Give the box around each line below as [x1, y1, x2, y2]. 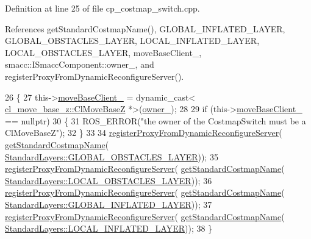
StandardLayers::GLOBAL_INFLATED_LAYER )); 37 [5, 198, 212, 210]
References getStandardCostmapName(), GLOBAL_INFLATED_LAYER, [5, 22, 285, 35]
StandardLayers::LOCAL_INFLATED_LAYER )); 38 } [5, 222, 213, 235]
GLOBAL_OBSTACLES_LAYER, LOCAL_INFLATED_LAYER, [5, 34, 260, 47]
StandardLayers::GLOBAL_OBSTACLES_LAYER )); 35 [5, 150, 218, 163]
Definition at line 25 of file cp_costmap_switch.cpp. [5, 2, 200, 14]
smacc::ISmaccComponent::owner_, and [5, 58, 154, 71]
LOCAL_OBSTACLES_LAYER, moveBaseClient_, [5, 46, 202, 59]
